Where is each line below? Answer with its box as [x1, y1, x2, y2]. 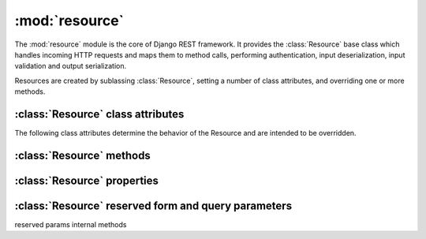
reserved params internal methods [14, 219, 127, 229]
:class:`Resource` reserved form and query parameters [14, 199, 292, 212]
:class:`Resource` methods [14, 148, 151, 162]
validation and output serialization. [14, 62, 126, 71]
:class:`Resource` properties [14, 174, 159, 187]
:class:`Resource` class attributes [14, 107, 185, 121]
